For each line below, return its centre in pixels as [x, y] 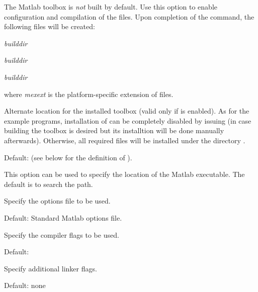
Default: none [25, 285]
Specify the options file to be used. [57, 201]
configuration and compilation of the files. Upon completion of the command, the [129, 16]
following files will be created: [50, 26]
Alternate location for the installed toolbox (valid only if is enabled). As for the [127, 111]
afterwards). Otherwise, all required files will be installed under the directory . [125, 140]
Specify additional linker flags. [51, 268]
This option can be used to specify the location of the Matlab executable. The [124, 174]
